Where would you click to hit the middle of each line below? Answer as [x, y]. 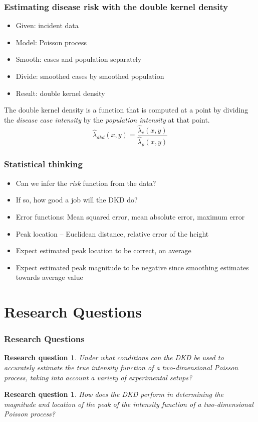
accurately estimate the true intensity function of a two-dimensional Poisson [121, 367]
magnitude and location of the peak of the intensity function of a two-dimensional [129, 404]
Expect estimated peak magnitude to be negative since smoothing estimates [132, 267]
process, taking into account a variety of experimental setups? [98, 377]
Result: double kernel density [60, 93]
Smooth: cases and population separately [79, 59]
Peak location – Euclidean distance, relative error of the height [112, 233]
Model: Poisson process [51, 42]
